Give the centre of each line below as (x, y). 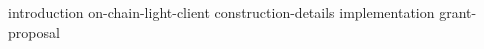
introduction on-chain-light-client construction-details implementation (221, 12)
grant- (458, 12)
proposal (34, 31)
